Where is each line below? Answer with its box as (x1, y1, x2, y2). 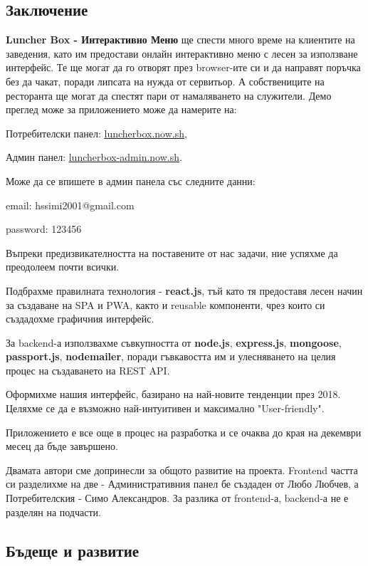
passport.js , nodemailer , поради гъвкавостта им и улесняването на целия (6, 349, 336, 364)
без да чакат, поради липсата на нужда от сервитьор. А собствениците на (6, 73, 325, 88)
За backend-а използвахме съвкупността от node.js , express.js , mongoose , (6, 335, 342, 350)
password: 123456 (6, 221, 82, 236)
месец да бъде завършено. (6, 439, 118, 454)
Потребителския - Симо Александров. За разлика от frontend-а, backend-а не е (6, 491, 349, 505)
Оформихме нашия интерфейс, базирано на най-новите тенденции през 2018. (6, 387, 341, 402)
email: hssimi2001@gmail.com (6, 197, 135, 212)
